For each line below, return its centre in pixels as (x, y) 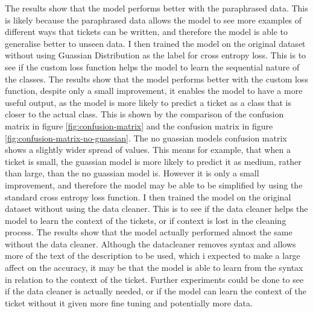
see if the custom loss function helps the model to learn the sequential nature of (152, 67)
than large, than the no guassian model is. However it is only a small (132, 173)
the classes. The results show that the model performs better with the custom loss (156, 79)
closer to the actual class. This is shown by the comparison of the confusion (144, 114)
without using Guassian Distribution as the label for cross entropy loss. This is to (156, 55)
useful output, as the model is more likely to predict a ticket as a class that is (148, 102)
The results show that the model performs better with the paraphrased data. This (156, 8)
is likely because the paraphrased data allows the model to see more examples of (153, 20)
